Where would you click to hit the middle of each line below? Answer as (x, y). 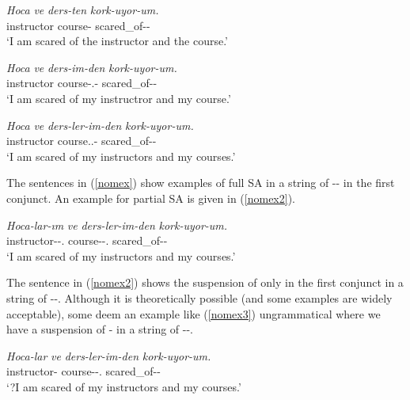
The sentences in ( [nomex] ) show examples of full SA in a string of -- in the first (201, 183)
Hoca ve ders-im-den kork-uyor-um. (92, 67)
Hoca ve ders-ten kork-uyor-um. (83, 10)
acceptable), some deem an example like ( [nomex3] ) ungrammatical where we (194, 313)
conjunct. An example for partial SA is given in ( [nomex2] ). (151, 198)
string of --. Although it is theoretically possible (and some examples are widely (199, 297)
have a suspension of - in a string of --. (100, 329)
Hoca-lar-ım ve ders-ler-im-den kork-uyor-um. (117, 225)
